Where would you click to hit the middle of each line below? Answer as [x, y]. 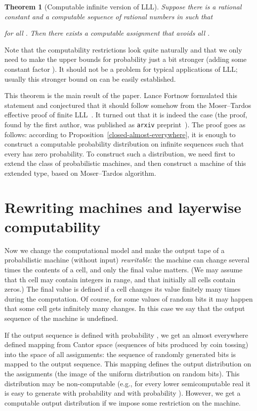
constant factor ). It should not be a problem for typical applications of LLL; [121, 69]
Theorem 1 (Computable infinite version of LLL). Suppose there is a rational [123, 6]
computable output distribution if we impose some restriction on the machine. [123, 402]
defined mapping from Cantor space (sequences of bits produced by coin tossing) [127, 344]
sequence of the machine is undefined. [61, 318]
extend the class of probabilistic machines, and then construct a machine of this [125, 163]
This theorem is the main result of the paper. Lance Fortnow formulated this [121, 95]
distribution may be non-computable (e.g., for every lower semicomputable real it [128, 383]
